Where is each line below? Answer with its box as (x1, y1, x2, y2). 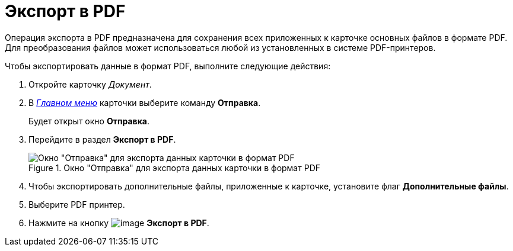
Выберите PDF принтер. (28, 199, 125, 210)
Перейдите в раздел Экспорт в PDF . (28, 134, 176, 144)
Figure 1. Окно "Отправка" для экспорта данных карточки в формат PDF (28, 162, 321, 173)
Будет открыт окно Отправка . (28, 115, 150, 126)
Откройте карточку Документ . (28, 79, 152, 89)
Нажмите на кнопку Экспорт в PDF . (28, 217, 209, 228)
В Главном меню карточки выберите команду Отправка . (28, 97, 261, 108)
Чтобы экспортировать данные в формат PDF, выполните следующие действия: (5, 60, 331, 71)
